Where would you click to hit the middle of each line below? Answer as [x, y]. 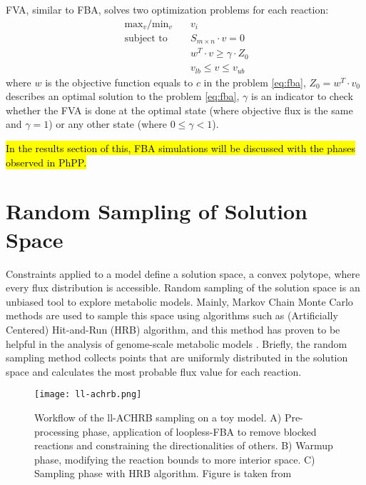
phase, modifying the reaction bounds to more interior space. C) [175, 459]
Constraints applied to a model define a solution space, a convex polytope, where [183, 273]
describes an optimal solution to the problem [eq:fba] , [123, 96]
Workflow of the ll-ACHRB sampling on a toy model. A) [158, 417]
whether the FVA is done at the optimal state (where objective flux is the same [179, 110]
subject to [146, 38]
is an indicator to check [302, 96]
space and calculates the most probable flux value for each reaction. [154, 371]
